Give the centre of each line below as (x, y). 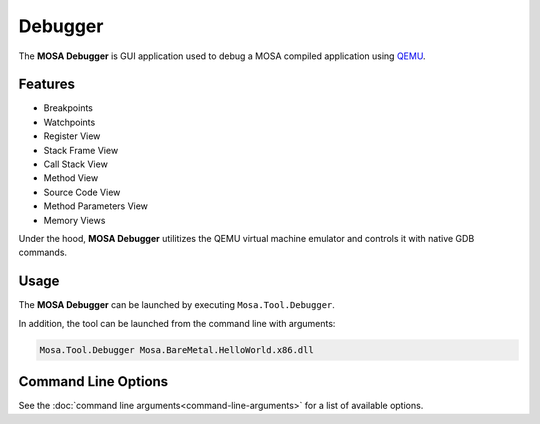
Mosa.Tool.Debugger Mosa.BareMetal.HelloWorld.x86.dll (176, 349)
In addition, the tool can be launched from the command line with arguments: (177, 323)
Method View (71, 178)
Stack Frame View (81, 150)
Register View (72, 136)
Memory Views (74, 220)
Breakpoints (68, 108)
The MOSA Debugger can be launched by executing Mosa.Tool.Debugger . (176, 305)
